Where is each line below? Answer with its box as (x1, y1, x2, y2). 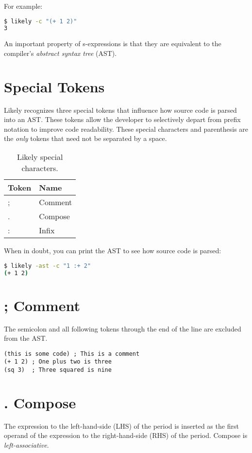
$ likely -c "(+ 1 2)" (4, 17, 77, 25)
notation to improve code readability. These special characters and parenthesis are (4, 123, 249, 134)
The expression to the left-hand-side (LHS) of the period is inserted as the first (4, 420, 239, 431)
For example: (4, 1, 43, 11)
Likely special (17, 151, 63, 163)
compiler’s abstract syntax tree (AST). (4, 48, 117, 58)
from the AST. (4, 333, 48, 343)
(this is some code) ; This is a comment (4, 350, 140, 357)
